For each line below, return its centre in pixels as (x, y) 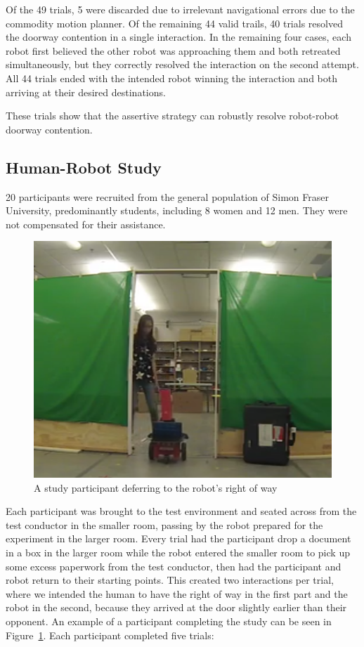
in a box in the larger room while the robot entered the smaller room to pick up (178, 552)
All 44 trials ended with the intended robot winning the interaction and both (171, 78)
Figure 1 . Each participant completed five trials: (110, 635)
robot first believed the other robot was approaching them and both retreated (173, 50)
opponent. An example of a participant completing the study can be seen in (169, 621)
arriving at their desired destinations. (86, 92)
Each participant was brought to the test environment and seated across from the (181, 511)
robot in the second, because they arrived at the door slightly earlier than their (176, 607)
